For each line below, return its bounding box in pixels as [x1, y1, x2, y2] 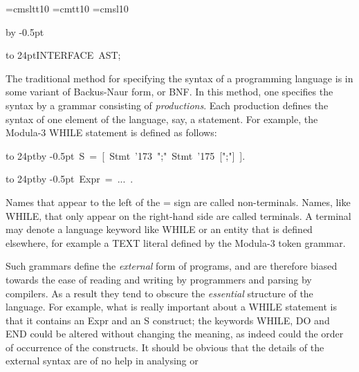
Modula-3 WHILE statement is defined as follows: [6, 125, 217, 140]
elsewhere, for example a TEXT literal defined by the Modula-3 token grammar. [6, 235, 346, 250]
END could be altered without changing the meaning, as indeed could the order [6, 326, 344, 341]
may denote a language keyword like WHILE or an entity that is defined [6, 222, 313, 236]
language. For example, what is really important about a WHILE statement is [6, 299, 337, 314]
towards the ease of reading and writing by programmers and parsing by [6, 272, 312, 286]
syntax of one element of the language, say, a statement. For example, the [6, 111, 318, 126]
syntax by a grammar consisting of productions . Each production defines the [6, 97, 329, 112]
